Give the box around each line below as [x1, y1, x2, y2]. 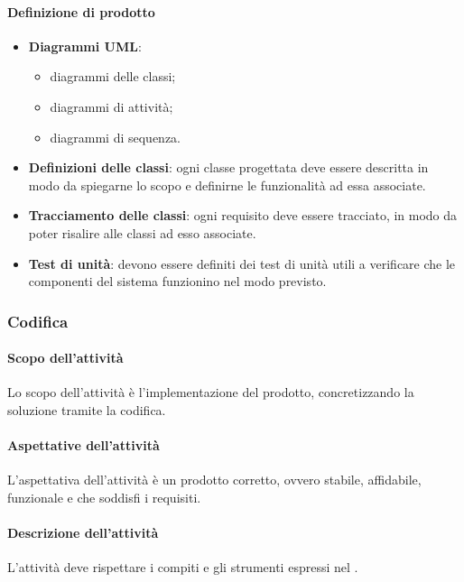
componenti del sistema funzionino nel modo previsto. [28, 272, 327, 291]
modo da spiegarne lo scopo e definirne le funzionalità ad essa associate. [28, 175, 426, 194]
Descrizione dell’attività [7, 523, 159, 542]
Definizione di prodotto [7, 2, 155, 21]
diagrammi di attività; [50, 97, 173, 115]
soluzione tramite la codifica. [7, 400, 166, 419]
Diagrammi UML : [28, 36, 142, 55]
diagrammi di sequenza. [50, 127, 181, 146]
